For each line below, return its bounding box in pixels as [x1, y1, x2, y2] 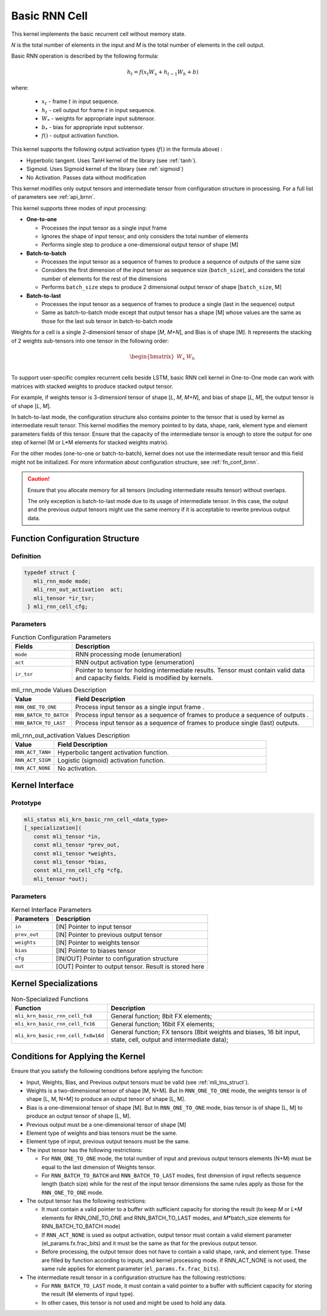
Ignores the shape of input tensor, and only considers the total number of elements [41, 232, 248, 239]
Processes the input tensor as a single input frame [41, 224, 167, 232]
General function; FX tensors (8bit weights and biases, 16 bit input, [111, 1027, 301, 1036]
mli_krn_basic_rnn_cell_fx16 [15, 1021, 96, 1027]
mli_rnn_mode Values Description [11, 686, 107, 694]
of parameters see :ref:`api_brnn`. [11, 193, 96, 201]
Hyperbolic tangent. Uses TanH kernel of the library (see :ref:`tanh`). [26, 156, 197, 164]
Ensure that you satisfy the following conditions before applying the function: [11, 1067, 203, 1075]
